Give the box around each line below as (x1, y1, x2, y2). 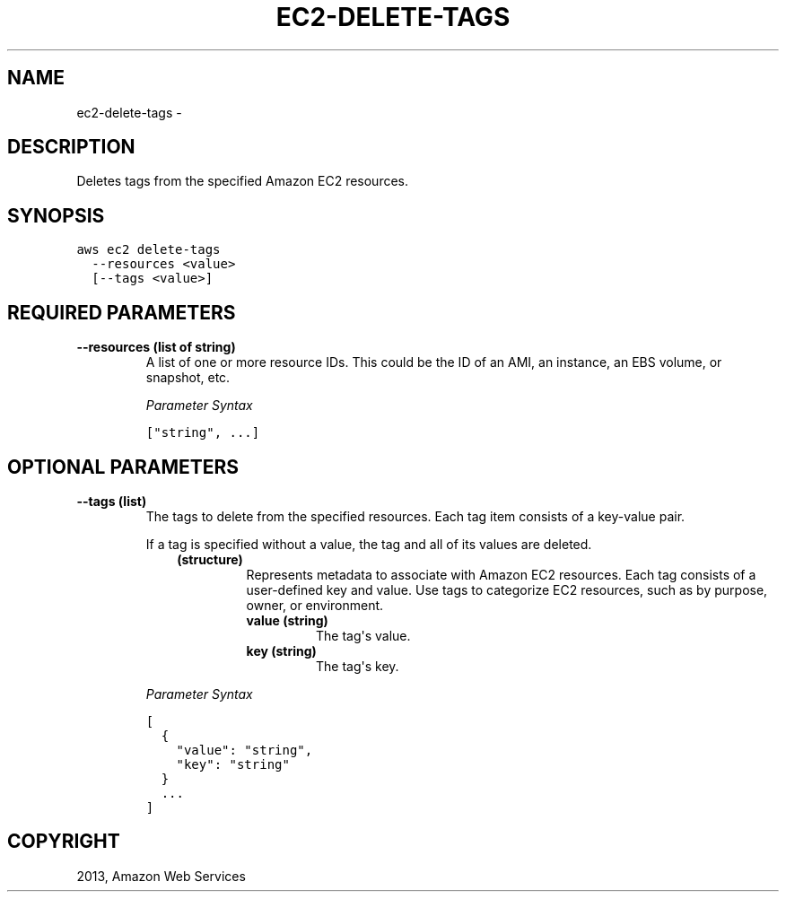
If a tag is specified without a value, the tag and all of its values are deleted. (145, 536, 592, 552)
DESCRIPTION (7, 135, 135, 159)
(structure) (177, 551, 243, 567)
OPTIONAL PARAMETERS (7, 455, 240, 478)
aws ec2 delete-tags (76, 242, 221, 257)
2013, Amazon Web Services (76, 868, 246, 884)
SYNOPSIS (7, 204, 105, 227)
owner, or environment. (246, 597, 384, 613)
